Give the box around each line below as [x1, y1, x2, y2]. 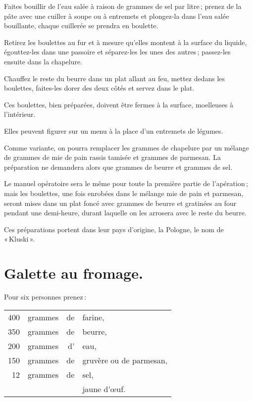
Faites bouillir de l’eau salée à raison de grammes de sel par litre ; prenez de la [4, 1, 242, 11]
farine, [82, 311, 104, 323]
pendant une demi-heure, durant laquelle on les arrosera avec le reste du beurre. [4, 207, 247, 218]
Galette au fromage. [4, 263, 143, 283]
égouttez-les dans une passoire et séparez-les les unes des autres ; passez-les [4, 47, 231, 57]
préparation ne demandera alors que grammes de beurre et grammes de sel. [4, 161, 233, 172]
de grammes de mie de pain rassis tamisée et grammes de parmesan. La [4, 152, 221, 162]
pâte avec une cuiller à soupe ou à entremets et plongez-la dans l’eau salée [4, 10, 229, 21]
